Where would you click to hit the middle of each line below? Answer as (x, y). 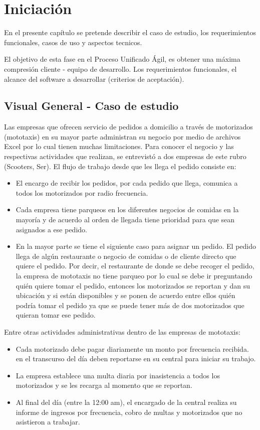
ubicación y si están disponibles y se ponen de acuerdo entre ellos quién (125, 295)
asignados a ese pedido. (51, 229)
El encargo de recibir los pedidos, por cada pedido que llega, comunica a (127, 183)
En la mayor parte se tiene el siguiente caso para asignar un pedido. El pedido (136, 246)
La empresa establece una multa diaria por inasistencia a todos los (118, 375)
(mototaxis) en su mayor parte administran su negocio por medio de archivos (122, 136)
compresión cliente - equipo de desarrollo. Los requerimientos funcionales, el (120, 68)
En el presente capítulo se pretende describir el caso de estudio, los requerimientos (130, 32)
